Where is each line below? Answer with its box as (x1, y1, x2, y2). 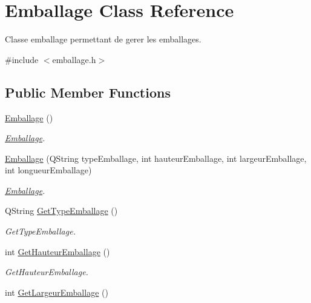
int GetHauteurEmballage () (5, 245, 110, 258)
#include (5, 53, 39, 65)
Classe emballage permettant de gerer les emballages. (5, 33, 201, 45)
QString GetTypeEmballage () (5, 204, 118, 217)
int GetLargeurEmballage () (5, 285, 108, 298)
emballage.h (52, 53, 96, 65)
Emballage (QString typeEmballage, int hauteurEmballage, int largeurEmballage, (5, 151, 307, 164)
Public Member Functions (5, 82, 171, 101)
